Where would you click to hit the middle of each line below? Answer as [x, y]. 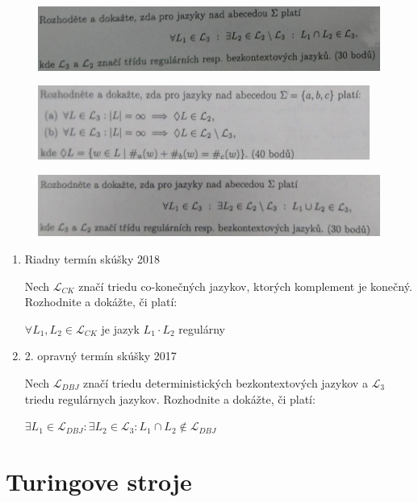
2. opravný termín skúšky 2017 [100, 356]
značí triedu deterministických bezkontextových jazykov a [226, 382]
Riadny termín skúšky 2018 [92, 258]
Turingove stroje [99, 481]
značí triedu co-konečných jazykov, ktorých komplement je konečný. [245, 286]
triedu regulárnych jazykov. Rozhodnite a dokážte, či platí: [170, 398]
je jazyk [120, 328]
